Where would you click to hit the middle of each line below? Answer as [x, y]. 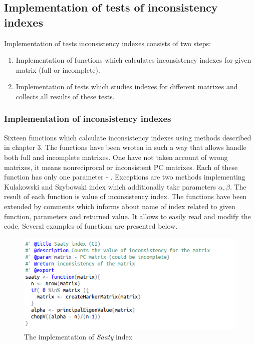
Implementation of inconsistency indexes [88, 119]
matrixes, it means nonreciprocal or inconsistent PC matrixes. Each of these [121, 167]
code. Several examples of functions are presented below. [91, 226]
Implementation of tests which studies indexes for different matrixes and [127, 87]
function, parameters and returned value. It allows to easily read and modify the [127, 216]
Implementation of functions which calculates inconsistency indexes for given [134, 60]
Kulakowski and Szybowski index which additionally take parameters [110, 186]
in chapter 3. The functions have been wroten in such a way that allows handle [125, 147]
